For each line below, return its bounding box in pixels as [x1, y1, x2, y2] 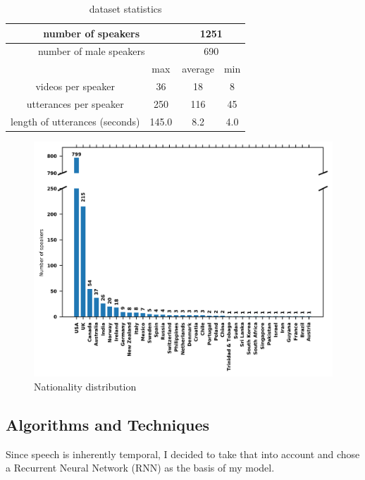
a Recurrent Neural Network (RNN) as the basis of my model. [6, 460, 275, 475]
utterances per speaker [26, 96, 124, 111]
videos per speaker [35, 79, 116, 94]
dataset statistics [89, 1, 162, 16]
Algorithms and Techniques [6, 413, 210, 435]
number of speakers [43, 25, 140, 40]
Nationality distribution [34, 379, 137, 393]
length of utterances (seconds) [11, 113, 140, 128]
